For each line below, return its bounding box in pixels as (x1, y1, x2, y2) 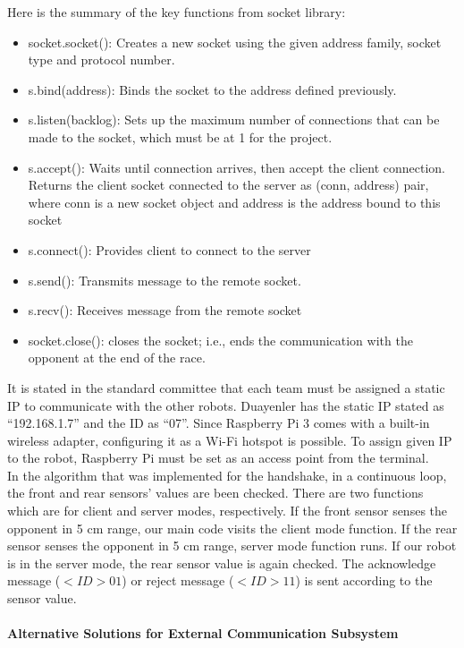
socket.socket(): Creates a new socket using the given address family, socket (28, 32, 442, 51)
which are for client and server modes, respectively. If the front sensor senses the (7, 501, 447, 520)
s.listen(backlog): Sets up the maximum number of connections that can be (28, 110, 440, 129)
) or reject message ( (122, 571, 234, 590)
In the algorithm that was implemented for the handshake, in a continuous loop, (7, 465, 447, 484)
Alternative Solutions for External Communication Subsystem (7, 624, 399, 643)
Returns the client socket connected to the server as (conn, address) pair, (28, 175, 429, 194)
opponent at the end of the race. (28, 348, 206, 367)
